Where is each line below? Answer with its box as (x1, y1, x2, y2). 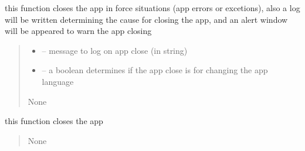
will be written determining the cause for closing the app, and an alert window (5, 13, 288, 25)
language (42, 75, 74, 87)
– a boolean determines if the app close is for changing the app (42, 64, 268, 76)
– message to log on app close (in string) (42, 44, 188, 56)
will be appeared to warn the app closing (5, 25, 152, 37)
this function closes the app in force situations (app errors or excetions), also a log (5, 2, 300, 13)
